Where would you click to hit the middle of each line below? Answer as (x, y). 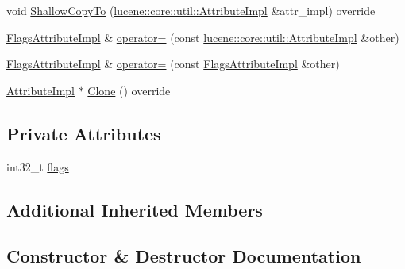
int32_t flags (38, 166)
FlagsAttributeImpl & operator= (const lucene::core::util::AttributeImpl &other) (203, 37)
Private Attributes (84, 133)
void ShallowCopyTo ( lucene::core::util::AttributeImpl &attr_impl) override (191, 10)
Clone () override (129, 90)
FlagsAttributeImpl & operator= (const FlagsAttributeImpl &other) (173, 64)
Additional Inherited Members (135, 209)
